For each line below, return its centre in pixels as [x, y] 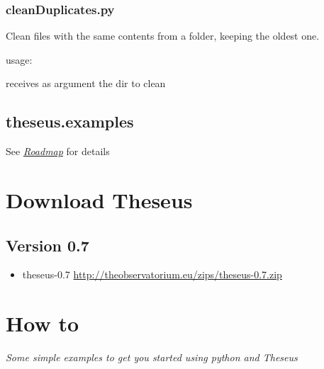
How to [43, 323]
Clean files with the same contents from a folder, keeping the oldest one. [163, 36]
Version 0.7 [48, 245]
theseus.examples [70, 121]
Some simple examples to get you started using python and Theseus [152, 357]
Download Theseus [99, 199]
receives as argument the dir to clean [86, 83]
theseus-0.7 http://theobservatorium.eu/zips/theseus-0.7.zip [152, 274]
